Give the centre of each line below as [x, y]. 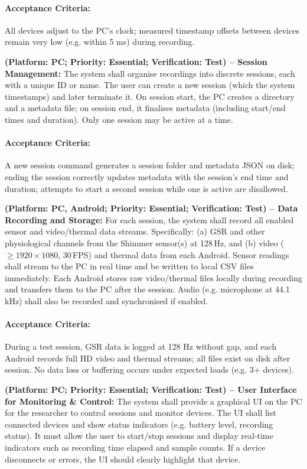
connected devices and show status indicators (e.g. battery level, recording [139, 424]
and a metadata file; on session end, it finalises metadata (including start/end [145, 108]
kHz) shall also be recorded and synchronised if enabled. [107, 300]
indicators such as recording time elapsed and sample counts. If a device [135, 447]
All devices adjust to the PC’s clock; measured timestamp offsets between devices [152, 30]
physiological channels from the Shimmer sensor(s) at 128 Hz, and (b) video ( [144, 242]
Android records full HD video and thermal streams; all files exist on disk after [148, 358]
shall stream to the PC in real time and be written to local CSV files [129, 266]
